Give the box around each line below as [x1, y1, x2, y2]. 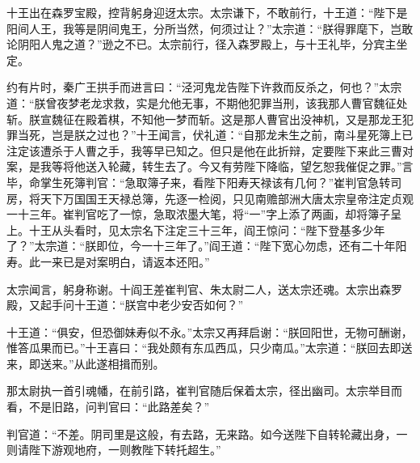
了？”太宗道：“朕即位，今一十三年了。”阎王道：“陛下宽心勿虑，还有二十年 [6, 237, 396, 254]
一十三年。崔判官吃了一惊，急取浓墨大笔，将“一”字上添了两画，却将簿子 [6, 206, 391, 223]
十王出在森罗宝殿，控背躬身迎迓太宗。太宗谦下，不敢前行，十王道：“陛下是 [6, 4, 408, 20]
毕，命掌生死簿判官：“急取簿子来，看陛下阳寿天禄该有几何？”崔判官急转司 [6, 173, 402, 190]
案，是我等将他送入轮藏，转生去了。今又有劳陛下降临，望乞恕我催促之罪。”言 [6, 158, 414, 175]
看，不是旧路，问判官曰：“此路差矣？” [6, 398, 210, 415]
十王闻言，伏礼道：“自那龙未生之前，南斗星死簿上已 [136, 126, 414, 143]
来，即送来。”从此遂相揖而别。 [6, 355, 165, 372]
